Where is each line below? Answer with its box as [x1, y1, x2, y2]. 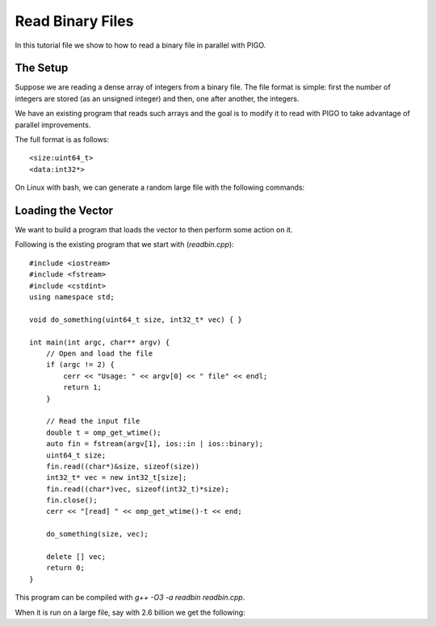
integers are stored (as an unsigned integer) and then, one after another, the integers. [15, 94, 300, 103]
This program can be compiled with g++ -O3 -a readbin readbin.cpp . [15, 593, 245, 603]
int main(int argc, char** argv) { [29, 337, 170, 347]
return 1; [63, 383, 103, 392]
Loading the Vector [15, 204, 113, 217]
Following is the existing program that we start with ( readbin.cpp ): [15, 240, 234, 249]
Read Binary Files [15, 12, 134, 30]
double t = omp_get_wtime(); [45, 428, 161, 437]
